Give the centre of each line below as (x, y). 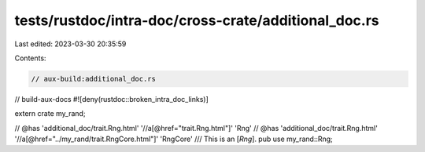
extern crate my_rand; (50, 114)
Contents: (30, 58)
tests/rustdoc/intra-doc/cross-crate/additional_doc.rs (197, 20)
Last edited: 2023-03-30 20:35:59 (70, 44)
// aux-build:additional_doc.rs (94, 79)
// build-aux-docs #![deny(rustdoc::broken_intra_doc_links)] (111, 99)
